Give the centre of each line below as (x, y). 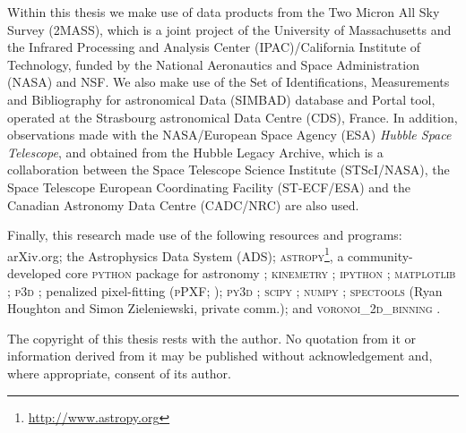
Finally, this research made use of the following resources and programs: (205, 235)
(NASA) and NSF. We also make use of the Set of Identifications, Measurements (229, 82)
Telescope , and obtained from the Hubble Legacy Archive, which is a (195, 152)
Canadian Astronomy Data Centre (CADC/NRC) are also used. (183, 204)
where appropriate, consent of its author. (119, 373)
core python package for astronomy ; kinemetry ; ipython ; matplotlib (260, 272)
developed (35, 272)
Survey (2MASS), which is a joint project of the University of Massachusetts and (229, 29)
